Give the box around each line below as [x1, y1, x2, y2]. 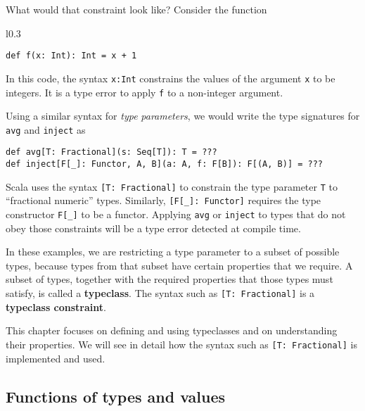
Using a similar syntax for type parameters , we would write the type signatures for [6, 108, 360, 123]
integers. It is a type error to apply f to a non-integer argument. [6, 84, 283, 99]
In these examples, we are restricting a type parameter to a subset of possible [6, 244, 340, 259]
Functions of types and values [6, 385, 226, 407]
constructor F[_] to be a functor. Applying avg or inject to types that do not [6, 207, 346, 222]
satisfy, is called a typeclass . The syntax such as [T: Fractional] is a [6, 286, 315, 301]
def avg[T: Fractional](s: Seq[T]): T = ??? [6, 147, 217, 158]
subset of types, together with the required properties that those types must [6, 272, 333, 286]
